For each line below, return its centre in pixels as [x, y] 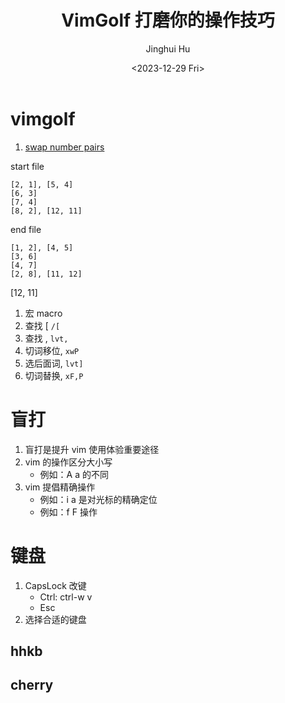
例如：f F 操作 [68, 512]
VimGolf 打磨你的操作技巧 [168, 20]
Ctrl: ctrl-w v [66, 597]
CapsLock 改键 [55, 585]
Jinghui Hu [168, 48]
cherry [32, 685]
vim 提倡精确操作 [60, 487]
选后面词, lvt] [54, 363]
